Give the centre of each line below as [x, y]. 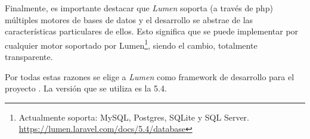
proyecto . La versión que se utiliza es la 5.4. [86, 88]
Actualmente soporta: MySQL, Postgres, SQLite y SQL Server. [134, 117]
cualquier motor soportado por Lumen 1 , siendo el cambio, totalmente [131, 44]
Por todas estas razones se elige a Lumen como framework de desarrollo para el [150, 76]
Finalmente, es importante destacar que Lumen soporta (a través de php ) [139, 8]
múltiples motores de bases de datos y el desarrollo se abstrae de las [129, 19]
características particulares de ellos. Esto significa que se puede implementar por [152, 31]
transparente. [29, 57]
